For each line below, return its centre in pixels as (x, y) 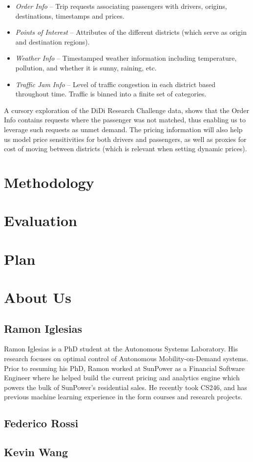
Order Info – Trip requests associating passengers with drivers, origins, (121, 6)
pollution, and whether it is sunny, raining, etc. (86, 67)
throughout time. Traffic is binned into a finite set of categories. (111, 94)
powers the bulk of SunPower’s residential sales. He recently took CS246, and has (126, 387)
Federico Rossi (41, 423)
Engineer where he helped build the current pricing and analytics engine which (122, 378)
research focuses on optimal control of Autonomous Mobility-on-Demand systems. (126, 358)
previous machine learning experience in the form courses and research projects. (123, 397)
